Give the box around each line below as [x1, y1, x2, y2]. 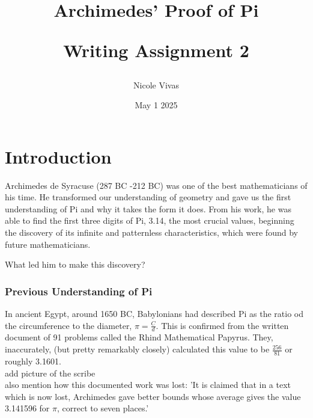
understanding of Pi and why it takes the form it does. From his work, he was [5, 202, 291, 215]
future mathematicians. [5, 238, 91, 250]
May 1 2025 [135, 99, 178, 111]
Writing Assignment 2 [63, 38, 249, 63]
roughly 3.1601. [5, 354, 61, 367]
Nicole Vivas [133, 78, 179, 91]
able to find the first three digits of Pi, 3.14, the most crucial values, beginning [5, 214, 294, 227]
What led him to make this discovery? [5, 258, 145, 271]
